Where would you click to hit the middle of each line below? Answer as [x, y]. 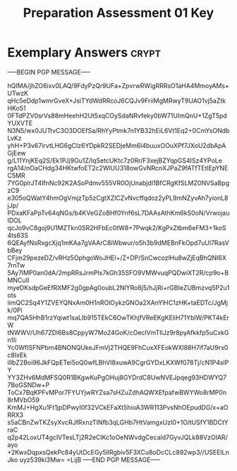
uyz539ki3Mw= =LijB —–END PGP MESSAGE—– [90, 460]
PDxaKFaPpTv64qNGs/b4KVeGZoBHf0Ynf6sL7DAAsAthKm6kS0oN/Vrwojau [119, 213]
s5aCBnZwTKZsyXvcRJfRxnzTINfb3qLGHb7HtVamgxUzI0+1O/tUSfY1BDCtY [118, 422]
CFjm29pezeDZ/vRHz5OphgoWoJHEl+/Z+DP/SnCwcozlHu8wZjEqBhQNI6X [117, 258]
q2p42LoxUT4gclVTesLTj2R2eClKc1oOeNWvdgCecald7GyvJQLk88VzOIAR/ [117, 437]
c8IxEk [17, 355]
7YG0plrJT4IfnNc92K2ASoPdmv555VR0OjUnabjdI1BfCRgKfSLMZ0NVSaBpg [119, 183]
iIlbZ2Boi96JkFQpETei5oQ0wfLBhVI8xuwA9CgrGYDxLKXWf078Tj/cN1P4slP [118, 362]
